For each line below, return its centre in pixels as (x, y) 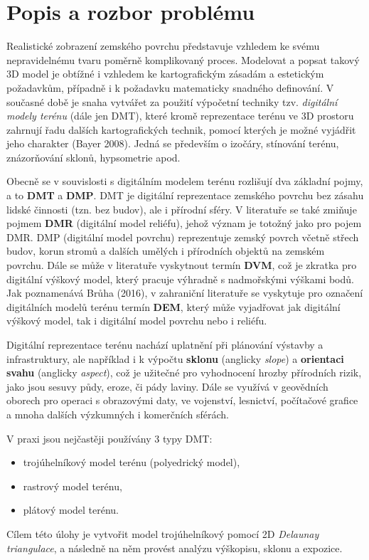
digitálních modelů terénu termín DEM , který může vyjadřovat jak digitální (173, 306)
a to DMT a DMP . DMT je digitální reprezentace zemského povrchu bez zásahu (185, 195)
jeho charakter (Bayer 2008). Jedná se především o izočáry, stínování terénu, (173, 143)
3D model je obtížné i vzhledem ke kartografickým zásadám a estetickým (165, 74)
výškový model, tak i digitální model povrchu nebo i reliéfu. (137, 321)
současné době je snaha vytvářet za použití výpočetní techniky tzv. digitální (172, 101)
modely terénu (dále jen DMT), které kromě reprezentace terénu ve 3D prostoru (180, 116)
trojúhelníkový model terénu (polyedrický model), (132, 462)
